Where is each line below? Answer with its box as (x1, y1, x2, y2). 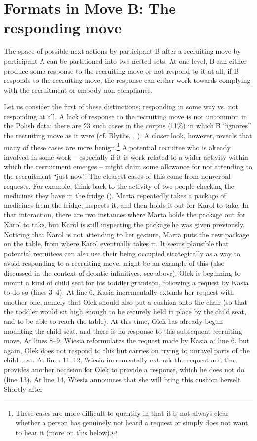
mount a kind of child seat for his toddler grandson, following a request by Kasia (4, 277, 249, 287)
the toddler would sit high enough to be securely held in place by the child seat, (4, 306, 246, 317)
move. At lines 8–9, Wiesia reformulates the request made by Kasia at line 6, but (4, 335, 250, 346)
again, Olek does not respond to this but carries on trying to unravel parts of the (4, 345, 250, 355)
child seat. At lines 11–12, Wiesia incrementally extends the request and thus (4, 355, 238, 365)
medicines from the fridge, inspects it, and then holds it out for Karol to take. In (4, 200, 249, 210)
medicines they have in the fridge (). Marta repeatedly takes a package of (4, 190, 226, 200)
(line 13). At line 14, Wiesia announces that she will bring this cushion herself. (4, 374, 242, 384)
